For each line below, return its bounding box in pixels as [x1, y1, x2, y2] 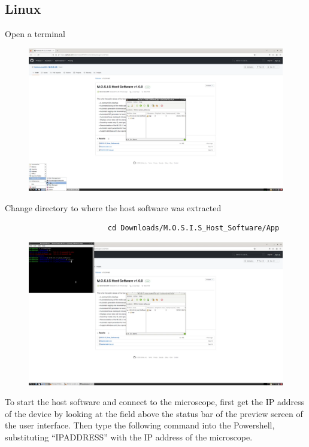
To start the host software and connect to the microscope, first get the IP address [5, 396, 305, 408]
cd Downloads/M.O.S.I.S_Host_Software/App [107, 224, 280, 233]
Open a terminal [5, 28, 65, 40]
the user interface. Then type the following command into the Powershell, [5, 419, 275, 431]
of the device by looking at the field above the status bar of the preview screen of [5, 407, 303, 419]
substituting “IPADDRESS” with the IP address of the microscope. [5, 430, 253, 443]
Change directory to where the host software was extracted [5, 201, 222, 214]
